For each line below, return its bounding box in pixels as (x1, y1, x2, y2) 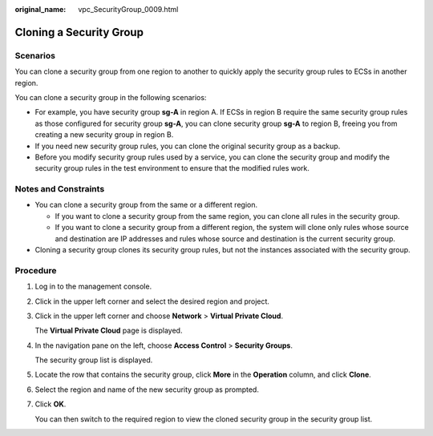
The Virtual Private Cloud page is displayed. (34, 325, 183, 336)
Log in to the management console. (34, 281, 152, 292)
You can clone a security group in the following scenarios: (14, 92, 207, 102)
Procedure (14, 264, 57, 276)
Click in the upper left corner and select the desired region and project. (34, 297, 270, 306)
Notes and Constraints (14, 184, 105, 195)
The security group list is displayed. (34, 355, 153, 365)
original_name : (14, 5, 67, 14)
